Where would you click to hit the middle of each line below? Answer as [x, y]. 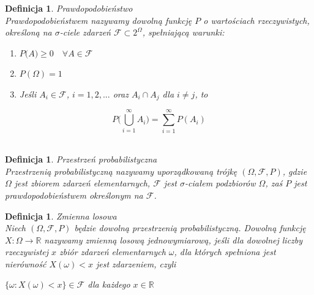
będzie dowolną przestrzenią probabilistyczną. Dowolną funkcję [190, 228]
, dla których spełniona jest [225, 252]
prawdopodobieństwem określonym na [74, 195]
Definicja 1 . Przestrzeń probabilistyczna [81, 159]
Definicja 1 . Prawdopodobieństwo [69, 8]
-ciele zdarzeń [85, 32]
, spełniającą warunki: [183, 32]
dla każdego [109, 284]
